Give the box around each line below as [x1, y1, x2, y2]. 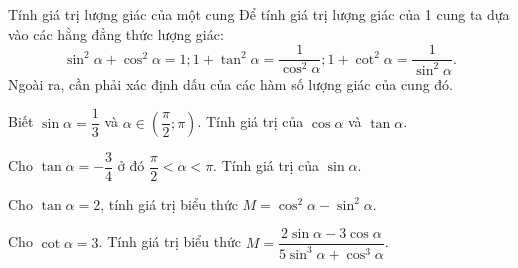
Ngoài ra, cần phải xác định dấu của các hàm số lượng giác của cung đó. [8, 73, 454, 94]
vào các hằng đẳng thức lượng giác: [8, 23, 224, 44]
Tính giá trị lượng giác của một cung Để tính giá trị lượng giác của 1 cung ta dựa [8, 4, 510, 24]
